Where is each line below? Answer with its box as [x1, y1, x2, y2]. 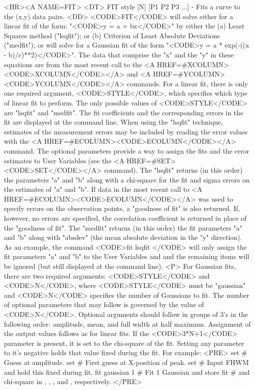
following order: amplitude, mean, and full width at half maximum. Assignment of [4, 318, 251, 329]
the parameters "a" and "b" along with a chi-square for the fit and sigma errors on [4, 174, 250, 184]
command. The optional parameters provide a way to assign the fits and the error [4, 145, 250, 156]
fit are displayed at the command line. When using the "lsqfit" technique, [4, 117, 223, 127]
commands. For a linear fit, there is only [127, 78, 248, 88]
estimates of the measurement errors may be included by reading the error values [4, 126, 248, 136]
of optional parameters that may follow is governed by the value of [4, 299, 204, 310]
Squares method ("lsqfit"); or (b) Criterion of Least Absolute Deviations [4, 30, 220, 40]
